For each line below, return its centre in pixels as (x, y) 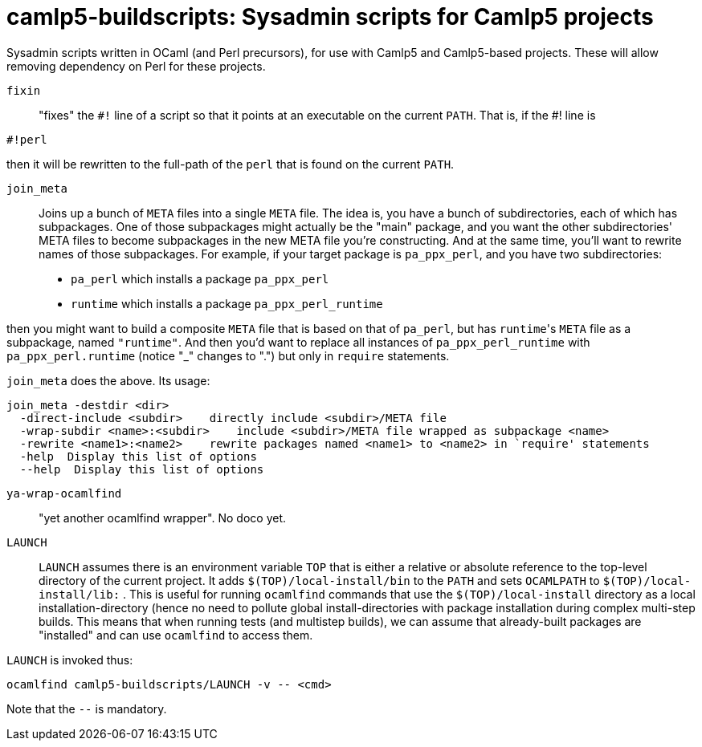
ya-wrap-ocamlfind (64, 493)
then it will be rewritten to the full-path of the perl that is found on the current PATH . (231, 164)
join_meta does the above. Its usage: (108, 380)
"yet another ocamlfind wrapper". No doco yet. (163, 518)
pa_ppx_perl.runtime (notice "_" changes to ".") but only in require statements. (228, 355)
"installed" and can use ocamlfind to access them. (176, 635)
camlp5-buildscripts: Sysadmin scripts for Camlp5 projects (330, 17)
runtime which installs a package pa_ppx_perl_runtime (227, 303)
